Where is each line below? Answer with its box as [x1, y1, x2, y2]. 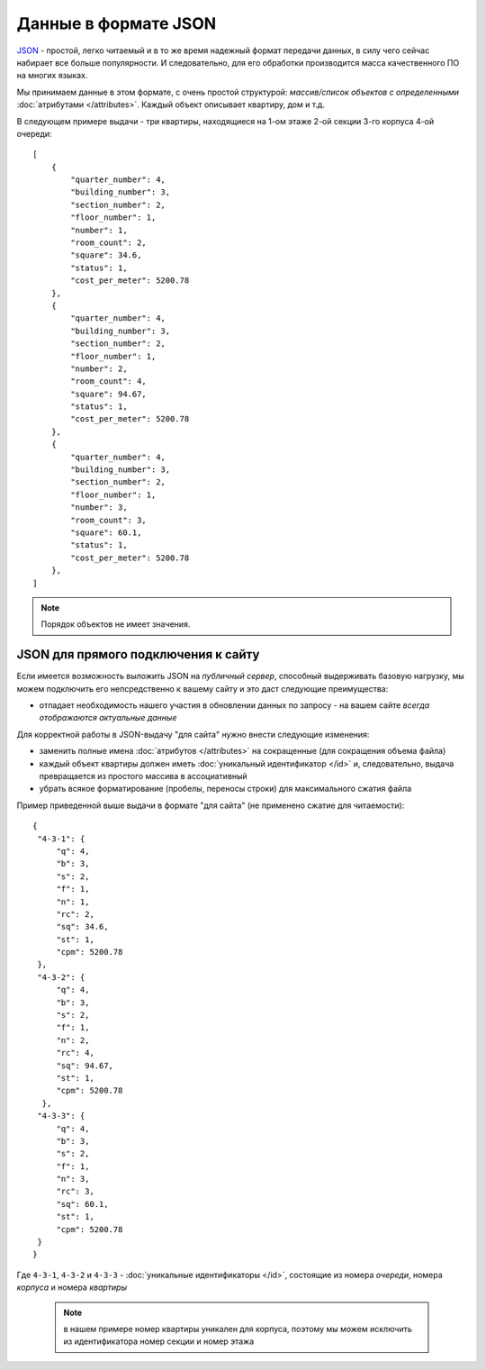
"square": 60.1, [70, 528, 142, 538]
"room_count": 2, [70, 238, 148, 248]
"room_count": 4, [70, 377, 148, 386]
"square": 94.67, [70, 388, 148, 399]
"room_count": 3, [70, 514, 148, 525]
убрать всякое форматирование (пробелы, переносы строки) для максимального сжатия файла [39, 784, 412, 794]
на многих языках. [16, 70, 88, 81]
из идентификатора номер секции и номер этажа [63, 1336, 255, 1347]
